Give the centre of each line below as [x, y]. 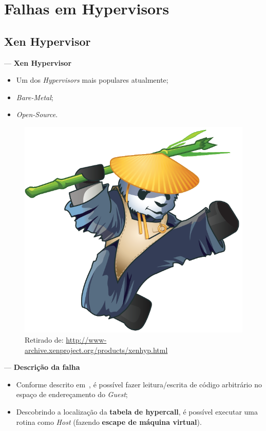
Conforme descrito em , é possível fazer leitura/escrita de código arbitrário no [139, 384]
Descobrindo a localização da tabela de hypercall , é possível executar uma [137, 411]
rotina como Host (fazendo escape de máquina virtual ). [109, 421]
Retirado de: [44, 340]
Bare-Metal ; [35, 97]
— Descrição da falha [42, 367]
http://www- [86, 340]
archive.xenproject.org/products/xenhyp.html [96, 350]
